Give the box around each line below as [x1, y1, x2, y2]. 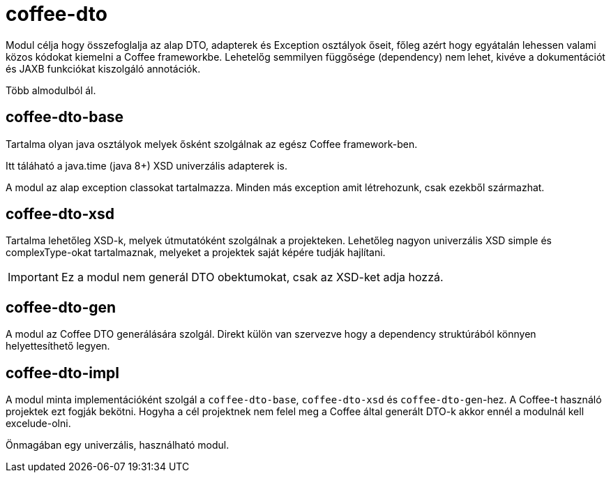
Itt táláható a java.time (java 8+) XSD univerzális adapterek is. [6, 159, 287, 172]
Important [8, 270, 59, 285]
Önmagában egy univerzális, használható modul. [6, 439, 229, 451]
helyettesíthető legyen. [6, 340, 110, 352]
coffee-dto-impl [6, 364, 119, 382]
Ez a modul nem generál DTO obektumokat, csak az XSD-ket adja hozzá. [61, 270, 444, 285]
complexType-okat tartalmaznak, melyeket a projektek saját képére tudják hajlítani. [6, 246, 386, 259]
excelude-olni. [6, 417, 71, 430]
